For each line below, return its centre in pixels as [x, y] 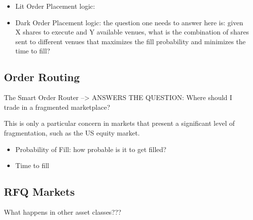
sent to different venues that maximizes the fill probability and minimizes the [130, 41]
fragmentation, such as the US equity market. [72, 132]
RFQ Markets [39, 192]
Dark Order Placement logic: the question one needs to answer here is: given [129, 22]
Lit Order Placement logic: [55, 6]
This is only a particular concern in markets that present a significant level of [119, 123]
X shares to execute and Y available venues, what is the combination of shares [132, 32]
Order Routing [42, 77]
